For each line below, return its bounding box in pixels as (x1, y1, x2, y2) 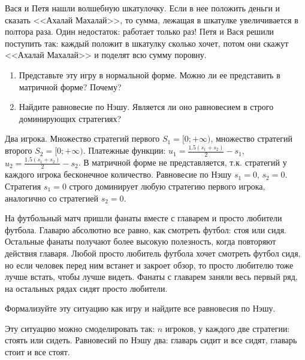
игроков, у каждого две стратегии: (165, 322, 290, 334)
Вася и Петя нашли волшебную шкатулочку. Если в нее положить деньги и (5, 2, 280, 14)
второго (5, 144, 32, 157)
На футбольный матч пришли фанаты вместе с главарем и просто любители (5, 212, 282, 224)
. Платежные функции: (83, 144, 166, 157)
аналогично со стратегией (5, 191, 98, 204)
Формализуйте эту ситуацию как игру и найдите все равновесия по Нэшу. (5, 302, 276, 315)
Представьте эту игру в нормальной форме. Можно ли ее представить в (19, 68, 280, 81)
